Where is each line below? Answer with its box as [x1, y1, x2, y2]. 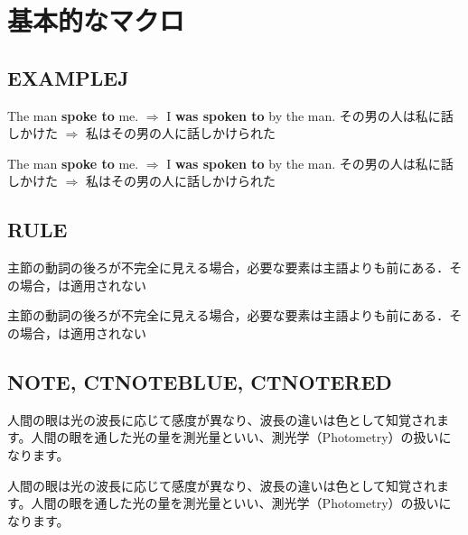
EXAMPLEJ [7, 63, 129, 91]
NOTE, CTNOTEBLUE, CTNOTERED [7, 367, 392, 395]
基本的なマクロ [7, 2, 185, 39]
